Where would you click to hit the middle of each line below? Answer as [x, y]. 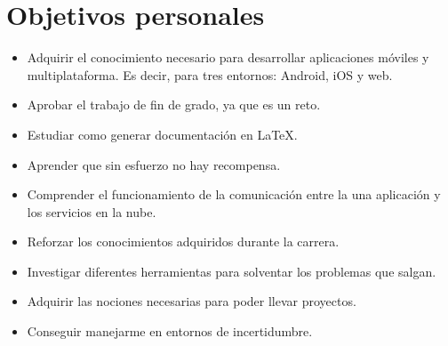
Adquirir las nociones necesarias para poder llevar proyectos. [192, 301]
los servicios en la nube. [92, 211]
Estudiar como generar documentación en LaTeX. [162, 134]
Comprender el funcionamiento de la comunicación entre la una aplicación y [234, 194]
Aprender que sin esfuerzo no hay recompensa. [154, 164]
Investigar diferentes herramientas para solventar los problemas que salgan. [232, 271]
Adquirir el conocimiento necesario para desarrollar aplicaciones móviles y [228, 57]
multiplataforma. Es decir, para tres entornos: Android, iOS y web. [210, 74]
